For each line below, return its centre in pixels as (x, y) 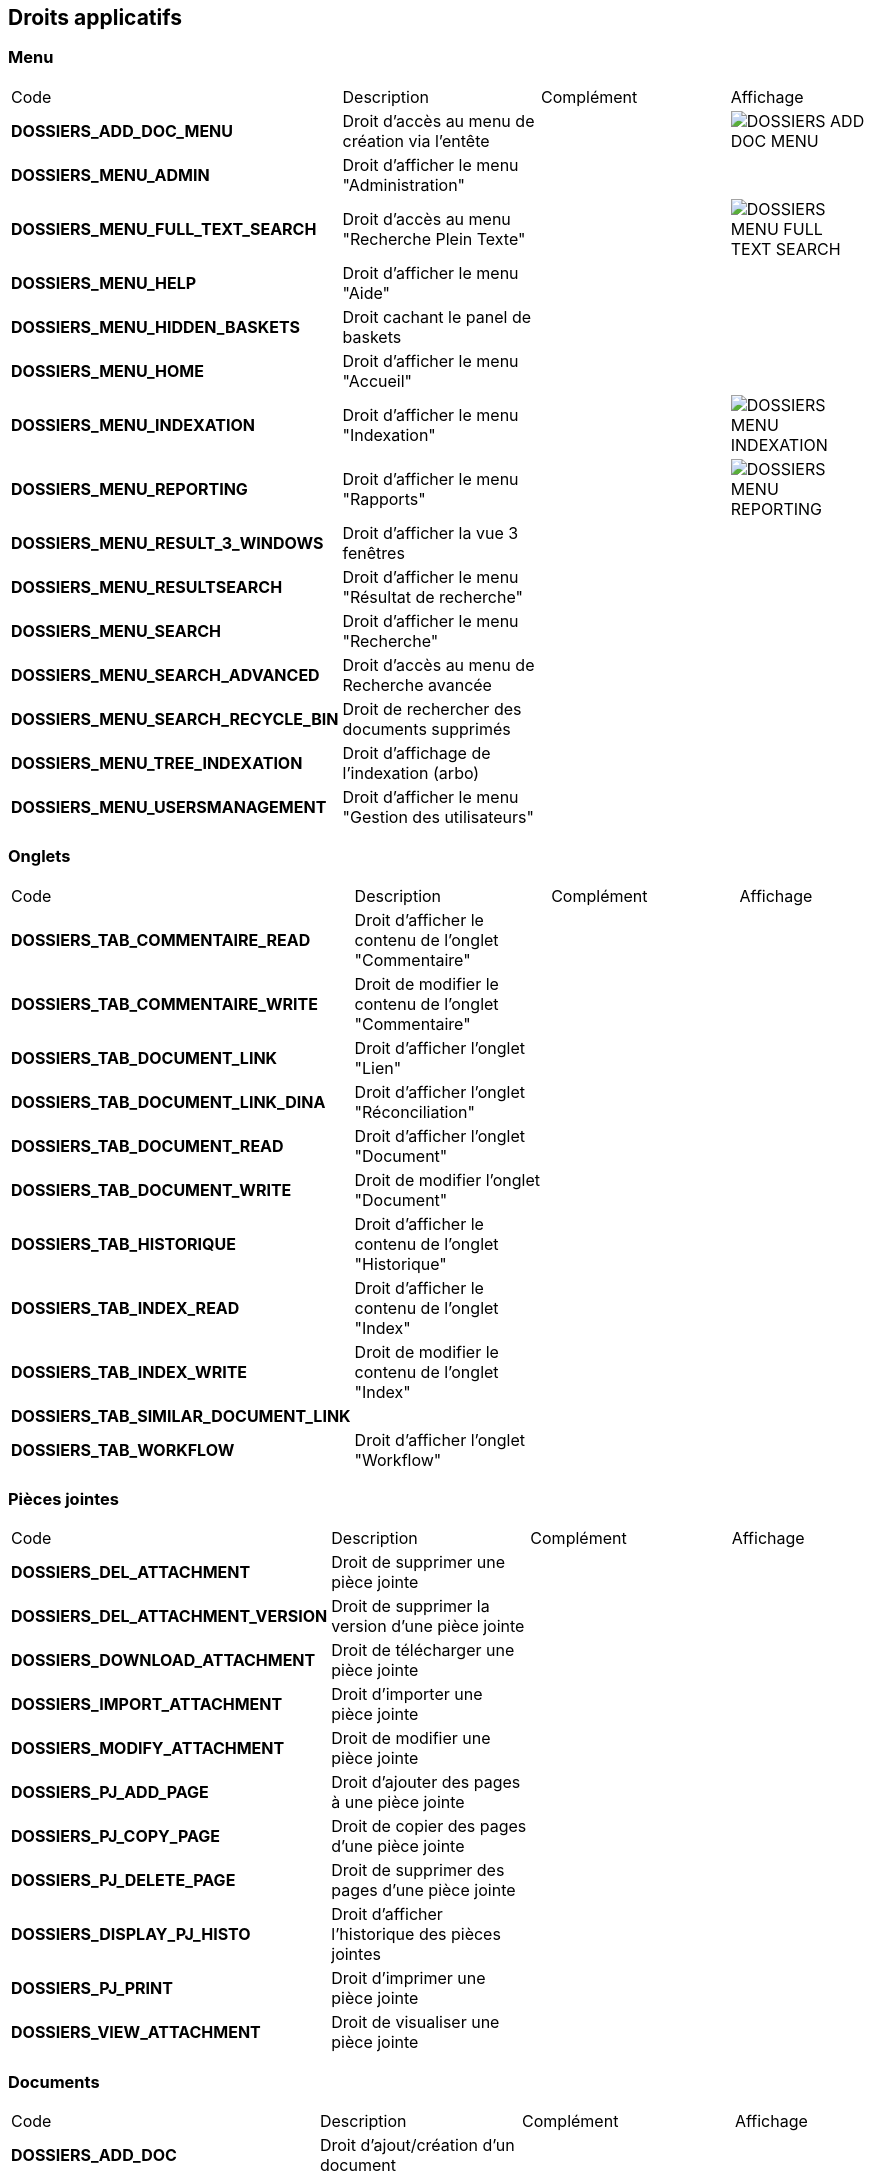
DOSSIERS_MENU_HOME (107, 370)
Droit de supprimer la (410, 1606)
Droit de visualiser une (415, 2022)
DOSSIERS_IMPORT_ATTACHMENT (147, 1704)
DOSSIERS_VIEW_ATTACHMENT (136, 2032)
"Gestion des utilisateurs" (438, 816)
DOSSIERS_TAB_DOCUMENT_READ (147, 1145)
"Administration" (404, 184)
